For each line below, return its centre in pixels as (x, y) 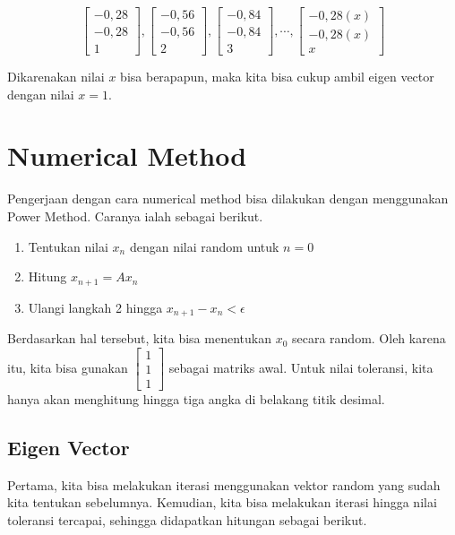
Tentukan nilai (68, 246)
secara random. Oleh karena (369, 338)
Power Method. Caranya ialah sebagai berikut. (135, 216)
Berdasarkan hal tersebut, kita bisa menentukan (139, 338)
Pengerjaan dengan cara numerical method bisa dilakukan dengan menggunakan (228, 198)
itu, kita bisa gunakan (68, 367)
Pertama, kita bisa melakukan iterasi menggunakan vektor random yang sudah (224, 484)
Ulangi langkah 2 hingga (95, 307)
